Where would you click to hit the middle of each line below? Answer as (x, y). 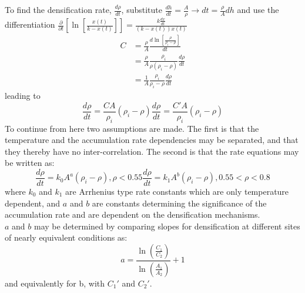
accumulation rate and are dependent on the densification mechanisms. (133, 214)
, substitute (142, 9)
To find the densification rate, (58, 9)
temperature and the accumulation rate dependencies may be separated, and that (152, 140)
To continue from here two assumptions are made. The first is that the (132, 128)
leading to (23, 96)
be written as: (30, 163)
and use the (258, 9)
